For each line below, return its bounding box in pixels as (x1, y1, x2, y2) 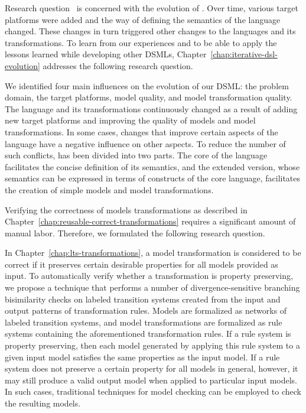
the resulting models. (5, 397, 81, 409)
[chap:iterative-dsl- (210, 48, 278, 60)
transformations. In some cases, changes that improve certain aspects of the (5, 125, 278, 138)
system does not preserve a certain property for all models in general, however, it (5, 362, 298, 375)
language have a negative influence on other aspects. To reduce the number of (5, 137, 286, 149)
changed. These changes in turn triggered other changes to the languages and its (5, 25, 296, 37)
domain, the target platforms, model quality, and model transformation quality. (5, 91, 292, 103)
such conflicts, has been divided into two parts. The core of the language (5, 149, 268, 161)
